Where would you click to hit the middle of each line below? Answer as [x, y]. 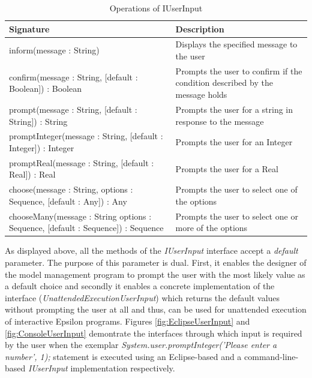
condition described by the [224, 82]
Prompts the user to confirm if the [239, 70]
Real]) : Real [32, 174]
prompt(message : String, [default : [73, 109]
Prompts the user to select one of [236, 189]
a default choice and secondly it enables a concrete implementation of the [140, 286]
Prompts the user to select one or [237, 216]
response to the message [220, 121]
